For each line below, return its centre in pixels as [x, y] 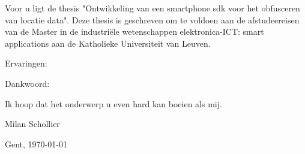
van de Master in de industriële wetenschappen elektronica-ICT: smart [134, 31]
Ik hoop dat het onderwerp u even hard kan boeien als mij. [113, 103]
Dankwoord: [27, 83]
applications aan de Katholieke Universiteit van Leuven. [108, 43]
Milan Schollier [32, 124]
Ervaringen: [26, 63]
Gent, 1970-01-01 [36, 144]
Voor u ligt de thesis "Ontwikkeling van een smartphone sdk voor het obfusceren [152, 8]
